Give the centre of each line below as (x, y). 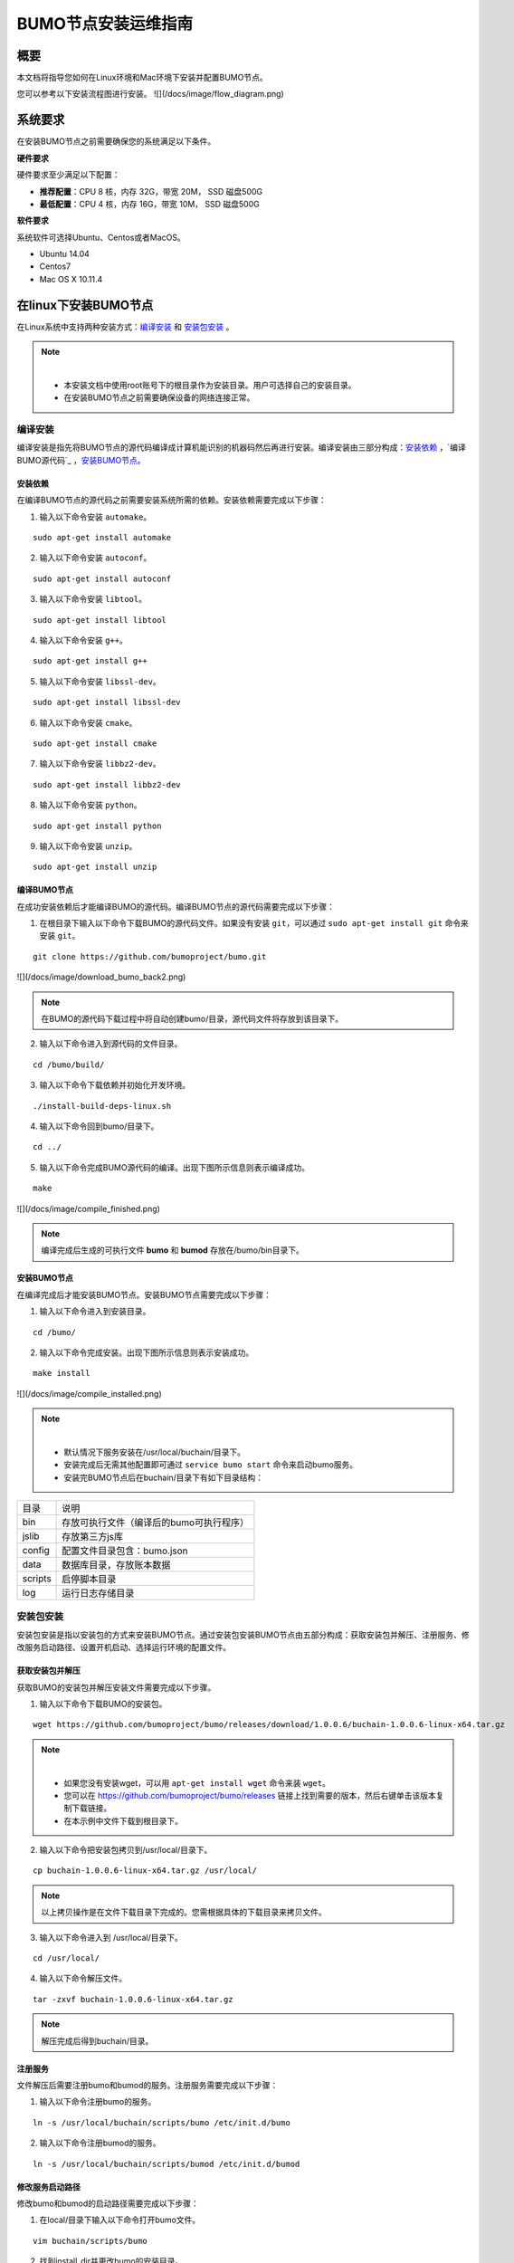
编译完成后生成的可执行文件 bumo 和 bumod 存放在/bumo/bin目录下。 (173, 1250)
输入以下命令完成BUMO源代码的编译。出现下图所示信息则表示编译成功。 (174, 1167)
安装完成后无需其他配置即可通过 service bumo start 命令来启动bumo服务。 (211, 1465)
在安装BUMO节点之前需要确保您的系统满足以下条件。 (116, 141)
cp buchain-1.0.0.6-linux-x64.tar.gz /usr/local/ (145, 1871)
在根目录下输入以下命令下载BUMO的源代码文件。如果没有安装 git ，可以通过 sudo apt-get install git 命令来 (254, 923)
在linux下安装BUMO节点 (85, 305)
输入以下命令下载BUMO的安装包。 (103, 1704)
